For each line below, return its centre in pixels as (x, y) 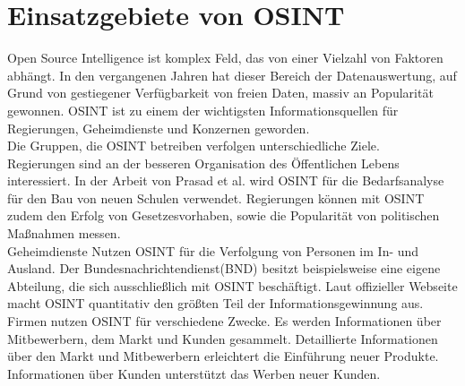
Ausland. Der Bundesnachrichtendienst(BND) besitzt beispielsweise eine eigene (224, 268)
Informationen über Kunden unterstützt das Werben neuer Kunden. (194, 373)
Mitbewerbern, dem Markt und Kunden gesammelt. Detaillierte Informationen (223, 338)
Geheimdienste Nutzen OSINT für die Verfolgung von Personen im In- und (213, 250)
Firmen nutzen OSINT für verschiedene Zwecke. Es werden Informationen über (224, 321)
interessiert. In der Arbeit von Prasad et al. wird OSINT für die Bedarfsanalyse (226, 180)
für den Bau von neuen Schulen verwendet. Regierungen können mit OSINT (216, 197)
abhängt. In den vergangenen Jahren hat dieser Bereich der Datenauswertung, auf (232, 75)
